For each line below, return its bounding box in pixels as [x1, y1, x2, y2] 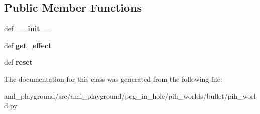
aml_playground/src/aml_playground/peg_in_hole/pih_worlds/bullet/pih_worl [4, 90, 256, 101]
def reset [4, 57, 33, 67]
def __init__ [4, 23, 52, 34]
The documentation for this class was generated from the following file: [4, 73, 222, 84]
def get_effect [4, 40, 52, 50]
